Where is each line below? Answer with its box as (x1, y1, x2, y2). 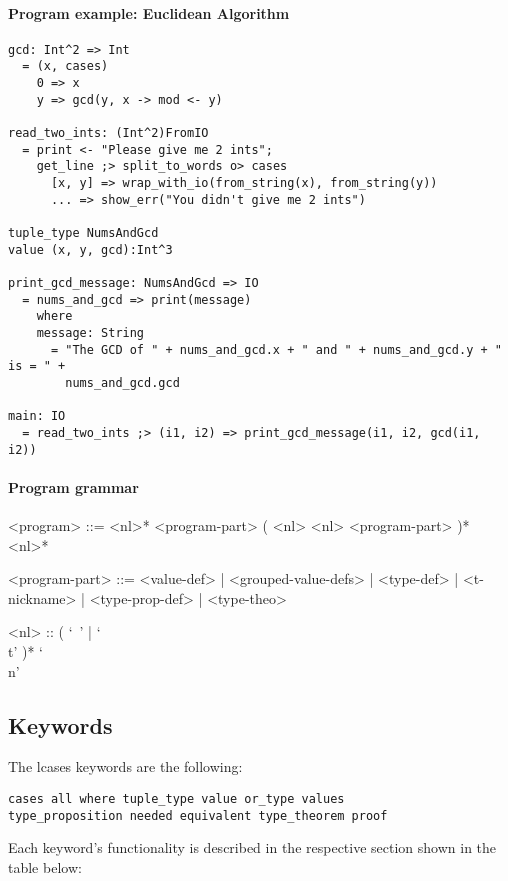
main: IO (8, 409, 66, 424)
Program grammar (8, 476, 139, 497)
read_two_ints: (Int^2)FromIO (8, 126, 209, 141)
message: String (36, 325, 145, 340)
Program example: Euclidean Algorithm (8, 2, 290, 23)
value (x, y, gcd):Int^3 (8, 242, 173, 257)
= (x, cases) (22, 59, 109, 74)
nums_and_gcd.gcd (65, 375, 180, 390)
